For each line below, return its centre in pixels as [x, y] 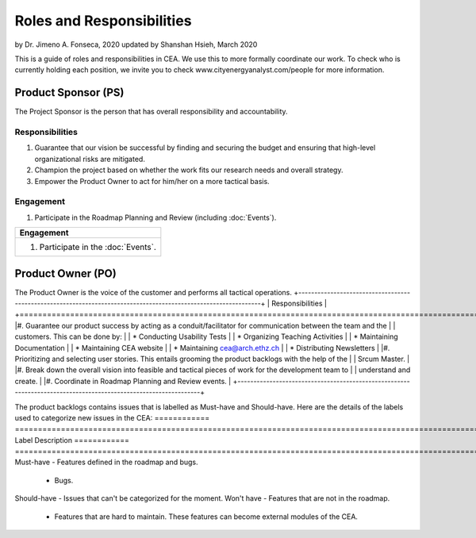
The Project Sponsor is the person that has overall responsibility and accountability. [152, 112]
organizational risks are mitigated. [90, 159]
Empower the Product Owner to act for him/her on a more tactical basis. [152, 181]
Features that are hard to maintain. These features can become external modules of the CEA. [206, 517]
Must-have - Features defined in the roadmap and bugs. [106, 462]
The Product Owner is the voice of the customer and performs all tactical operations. [154, 292]
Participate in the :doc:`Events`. [98, 248]
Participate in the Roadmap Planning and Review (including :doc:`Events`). [155, 217]
